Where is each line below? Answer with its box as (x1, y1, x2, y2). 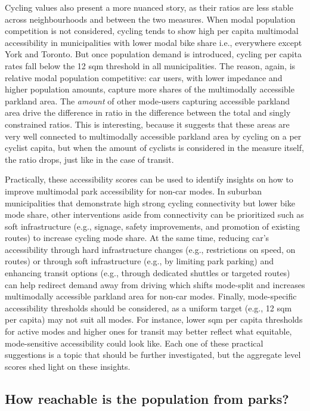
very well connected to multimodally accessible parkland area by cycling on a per (5, 129, 302, 142)
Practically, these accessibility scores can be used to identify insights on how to (5, 173, 293, 186)
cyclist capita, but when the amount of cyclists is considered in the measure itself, (5, 141, 304, 154)
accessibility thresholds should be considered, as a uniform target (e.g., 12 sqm (5, 301, 292, 314)
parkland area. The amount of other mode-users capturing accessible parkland (5, 94, 290, 107)
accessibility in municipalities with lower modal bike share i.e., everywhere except (5, 36, 302, 48)
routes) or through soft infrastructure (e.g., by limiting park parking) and (5, 255, 274, 267)
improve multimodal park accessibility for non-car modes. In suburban (5, 184, 262, 197)
